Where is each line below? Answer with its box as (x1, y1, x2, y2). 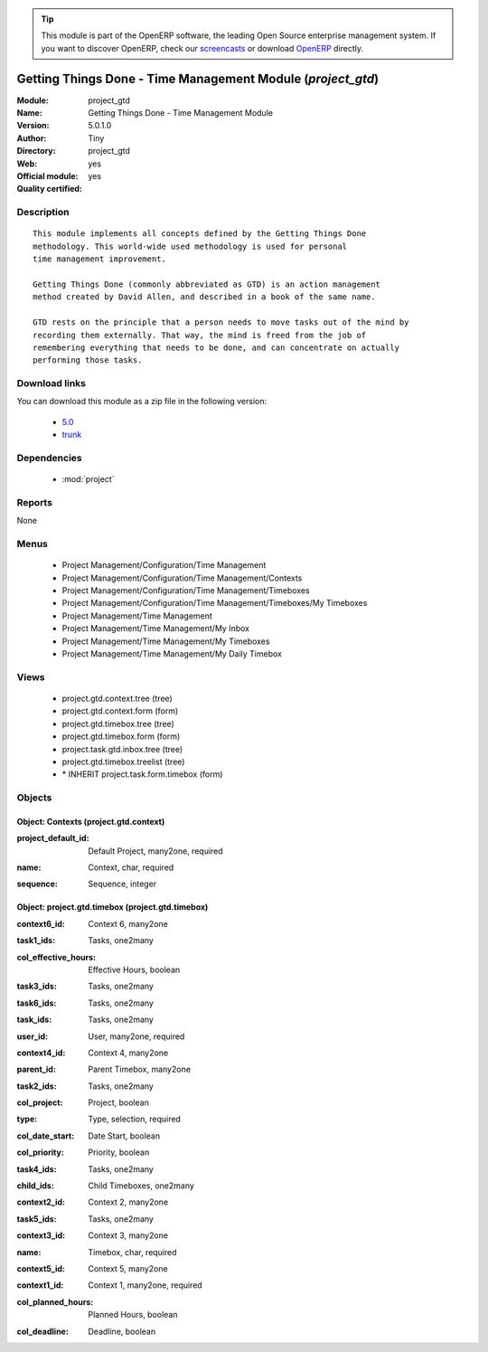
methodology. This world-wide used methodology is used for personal (33, 241, 348, 251)
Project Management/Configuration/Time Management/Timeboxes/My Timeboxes (61, 598, 368, 609)
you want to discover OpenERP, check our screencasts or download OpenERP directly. (41, 43, 364, 53)
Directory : (16, 146, 56, 156)
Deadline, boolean (88, 1326, 156, 1337)
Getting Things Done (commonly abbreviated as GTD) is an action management (33, 279, 381, 289)
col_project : (16, 1097, 63, 1108)
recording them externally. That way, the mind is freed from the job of (33, 330, 367, 340)
